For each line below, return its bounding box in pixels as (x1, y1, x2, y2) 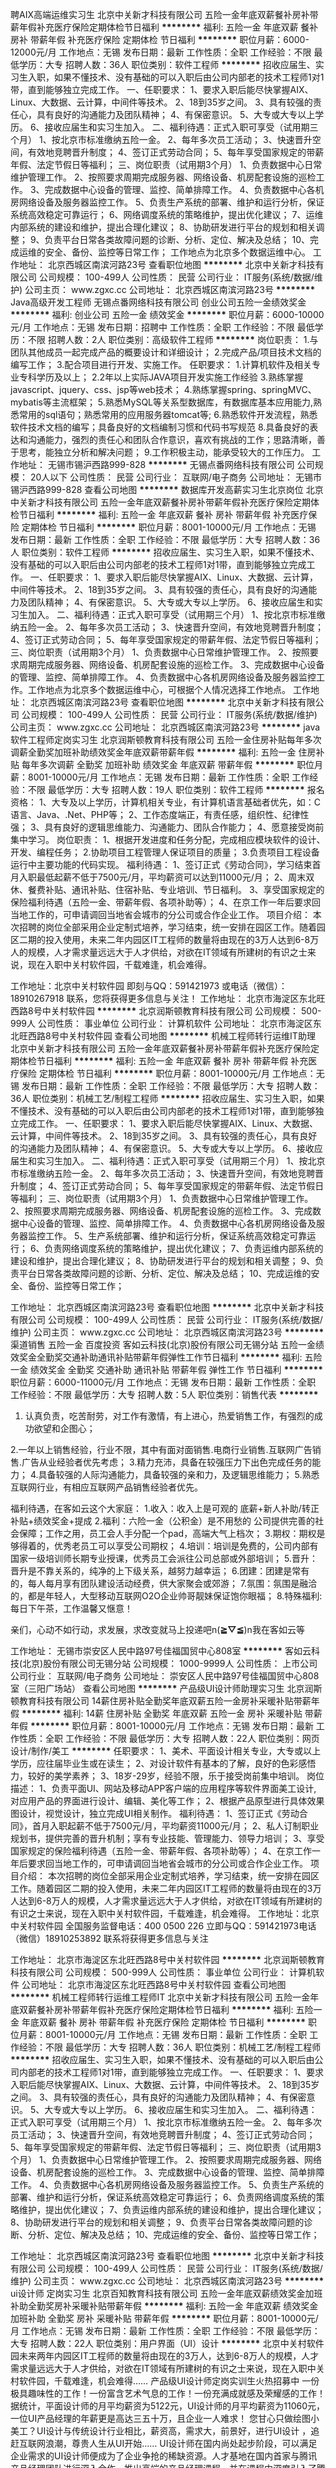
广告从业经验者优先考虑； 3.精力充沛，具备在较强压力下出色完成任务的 (21, 1456, 313, 1468)
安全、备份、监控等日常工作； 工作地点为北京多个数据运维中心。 (44, 246, 311, 258)
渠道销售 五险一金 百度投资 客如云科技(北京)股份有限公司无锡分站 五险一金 (10, 1339, 316, 1350)
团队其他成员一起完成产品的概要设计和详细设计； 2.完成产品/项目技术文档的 (10, 346, 322, 358)
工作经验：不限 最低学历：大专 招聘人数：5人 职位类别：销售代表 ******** (10, 1389, 319, 1400)
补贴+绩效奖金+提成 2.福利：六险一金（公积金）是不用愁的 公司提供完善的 (10, 1515, 315, 1527)
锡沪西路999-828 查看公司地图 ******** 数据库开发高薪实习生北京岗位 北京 (10, 484, 324, 495)
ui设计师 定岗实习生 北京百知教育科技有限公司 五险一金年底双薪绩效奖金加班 (10, 2288, 323, 2299)
